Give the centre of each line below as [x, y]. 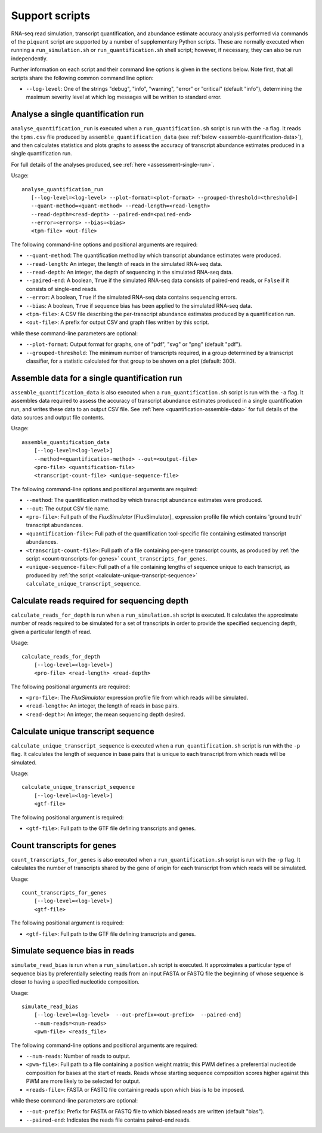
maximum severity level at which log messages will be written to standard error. [124, 97]
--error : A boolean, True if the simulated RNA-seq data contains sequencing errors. [131, 297]
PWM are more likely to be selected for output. [83, 1081]
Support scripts [51, 16]
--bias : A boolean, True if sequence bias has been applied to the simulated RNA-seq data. [139, 305]
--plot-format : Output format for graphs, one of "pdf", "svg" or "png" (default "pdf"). [134, 344]
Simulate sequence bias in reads [73, 951]
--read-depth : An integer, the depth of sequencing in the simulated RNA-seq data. [129, 272]
